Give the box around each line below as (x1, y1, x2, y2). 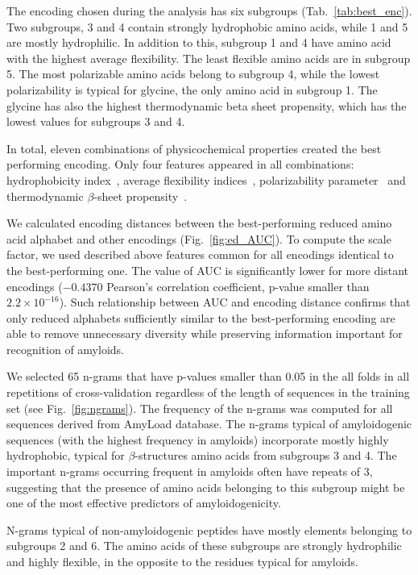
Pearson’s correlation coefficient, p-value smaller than (106, 277, 370, 294)
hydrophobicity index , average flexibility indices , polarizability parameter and (6, 171, 406, 188)
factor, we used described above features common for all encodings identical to (6, 246, 394, 263)
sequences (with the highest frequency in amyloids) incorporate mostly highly (6, 431, 389, 448)
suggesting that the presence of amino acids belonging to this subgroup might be (6, 478, 405, 495)
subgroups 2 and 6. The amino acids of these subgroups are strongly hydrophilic (6, 537, 402, 554)
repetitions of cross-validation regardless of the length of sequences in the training (6, 384, 410, 401)
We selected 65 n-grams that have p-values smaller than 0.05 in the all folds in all (6, 368, 410, 385)
